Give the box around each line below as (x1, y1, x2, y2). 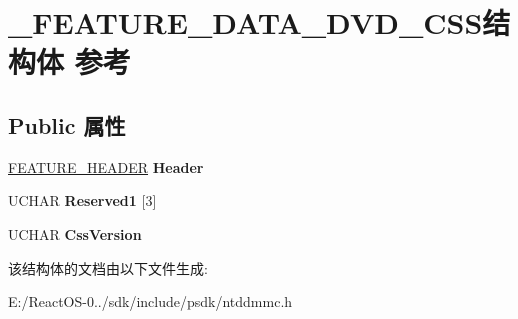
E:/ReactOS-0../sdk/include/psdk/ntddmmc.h (8, 291, 293, 312)
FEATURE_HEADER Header (8, 156, 204, 177)
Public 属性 (8, 109, 126, 140)
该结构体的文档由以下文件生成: (8, 257, 208, 278)
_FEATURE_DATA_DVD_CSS (8, 2, 483, 43)
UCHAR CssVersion (8, 223, 142, 244)
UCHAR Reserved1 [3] (8, 190, 157, 211)
